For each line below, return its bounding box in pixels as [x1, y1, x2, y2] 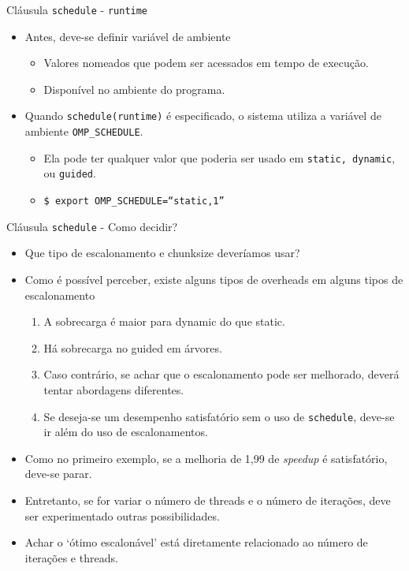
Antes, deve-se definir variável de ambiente [24, 28, 231, 44]
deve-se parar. [24, 465, 92, 482]
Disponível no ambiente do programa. [43, 80, 225, 97]
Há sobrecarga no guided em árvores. [43, 339, 222, 356]
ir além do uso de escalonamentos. [43, 424, 208, 440]
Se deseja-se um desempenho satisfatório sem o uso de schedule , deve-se [43, 408, 395, 424]
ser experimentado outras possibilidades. [24, 507, 220, 524]
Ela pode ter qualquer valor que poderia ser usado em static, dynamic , [43, 149, 396, 166]
